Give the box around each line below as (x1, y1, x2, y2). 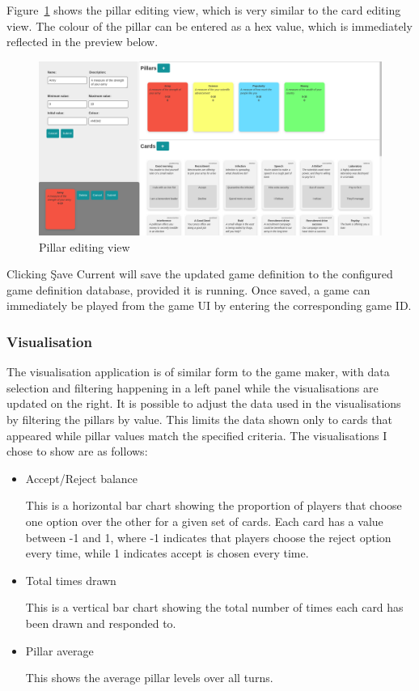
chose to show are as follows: (6, 443, 148, 460)
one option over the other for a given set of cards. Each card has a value (25, 513, 383, 530)
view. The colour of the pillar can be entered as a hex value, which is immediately (6, 17, 413, 34)
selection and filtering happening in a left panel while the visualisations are (6, 379, 379, 396)
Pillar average (25, 642, 94, 659)
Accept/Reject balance (25, 469, 138, 486)
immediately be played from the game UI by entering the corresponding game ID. (6, 297, 412, 314)
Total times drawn (25, 571, 116, 588)
